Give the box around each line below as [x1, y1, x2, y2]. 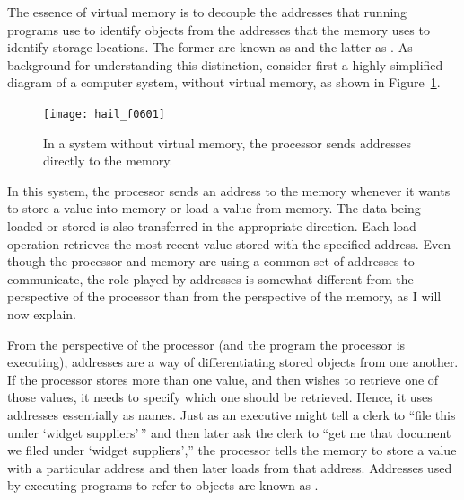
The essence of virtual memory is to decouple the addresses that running [7, 3, 407, 21]
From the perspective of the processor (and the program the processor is [7, 335, 406, 353]
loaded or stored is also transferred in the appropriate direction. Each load [7, 217, 416, 235]
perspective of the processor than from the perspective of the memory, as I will [7, 287, 442, 306]
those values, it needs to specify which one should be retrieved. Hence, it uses [7, 388, 433, 406]
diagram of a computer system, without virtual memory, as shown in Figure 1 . [7, 73, 441, 92]
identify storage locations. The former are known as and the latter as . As [7, 38, 413, 57]
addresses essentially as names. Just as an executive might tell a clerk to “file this [7, 405, 456, 424]
